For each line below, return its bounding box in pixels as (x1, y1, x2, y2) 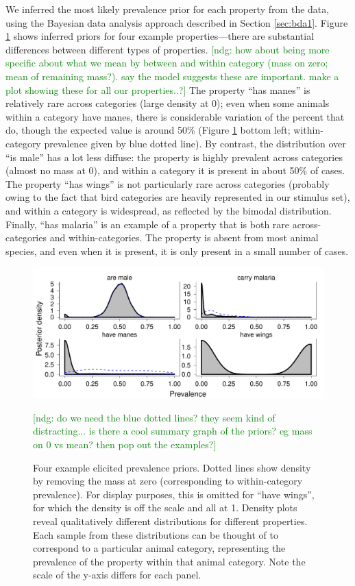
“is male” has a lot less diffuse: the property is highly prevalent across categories (5, 149, 343, 164)
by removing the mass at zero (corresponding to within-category (33, 474, 303, 488)
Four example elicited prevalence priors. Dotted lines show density (33, 460, 311, 474)
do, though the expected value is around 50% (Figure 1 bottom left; (5, 123, 291, 137)
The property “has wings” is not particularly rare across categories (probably (5, 176, 330, 191)
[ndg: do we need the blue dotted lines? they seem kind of (33, 410, 276, 424)
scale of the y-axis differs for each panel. (33, 567, 201, 582)
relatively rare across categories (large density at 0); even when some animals (5, 96, 330, 110)
